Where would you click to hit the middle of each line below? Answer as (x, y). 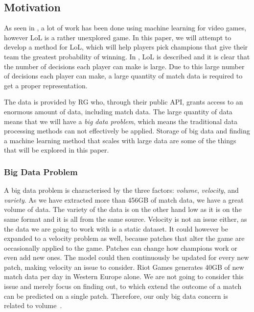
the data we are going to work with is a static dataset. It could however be (116, 228)
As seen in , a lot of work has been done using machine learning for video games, (125, 28)
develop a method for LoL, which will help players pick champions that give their (126, 47)
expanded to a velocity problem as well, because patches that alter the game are (124, 238)
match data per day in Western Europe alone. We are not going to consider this (124, 276)
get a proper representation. (46, 85)
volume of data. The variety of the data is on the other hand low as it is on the (123, 209)
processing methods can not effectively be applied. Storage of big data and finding (127, 131)
